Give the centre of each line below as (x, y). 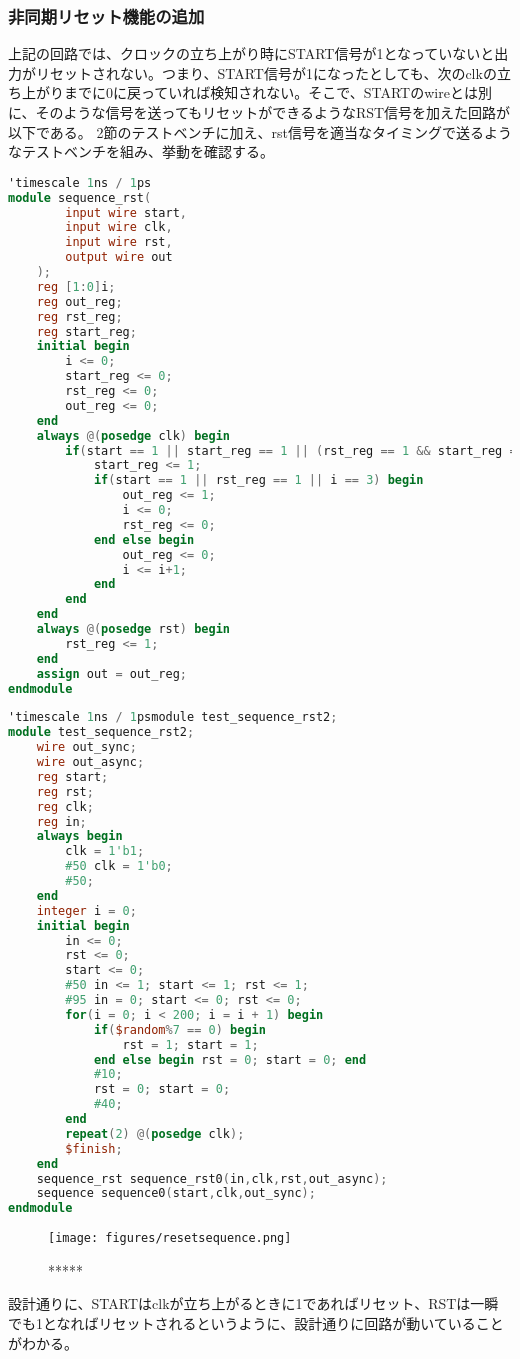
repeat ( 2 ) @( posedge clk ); (155, 1133)
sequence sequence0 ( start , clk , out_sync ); (176, 1193)
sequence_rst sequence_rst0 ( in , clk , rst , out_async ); (212, 1178)
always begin (79, 836)
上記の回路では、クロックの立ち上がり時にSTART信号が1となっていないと (251, 53)
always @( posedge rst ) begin (133, 629)
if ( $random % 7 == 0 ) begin (179, 1029)
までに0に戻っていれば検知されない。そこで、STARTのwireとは (270, 92)
